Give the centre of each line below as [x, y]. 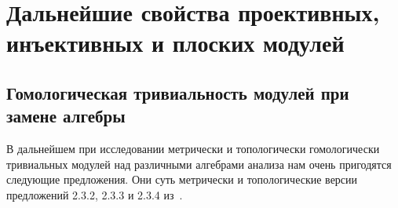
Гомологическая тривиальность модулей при [178, 92]
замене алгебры [66, 116]
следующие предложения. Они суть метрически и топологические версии [182, 179]
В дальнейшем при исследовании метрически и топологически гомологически [193, 149]
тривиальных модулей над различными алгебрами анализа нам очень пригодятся [199, 164]
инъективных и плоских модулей [175, 43]
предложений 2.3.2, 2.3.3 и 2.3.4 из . [95, 194]
